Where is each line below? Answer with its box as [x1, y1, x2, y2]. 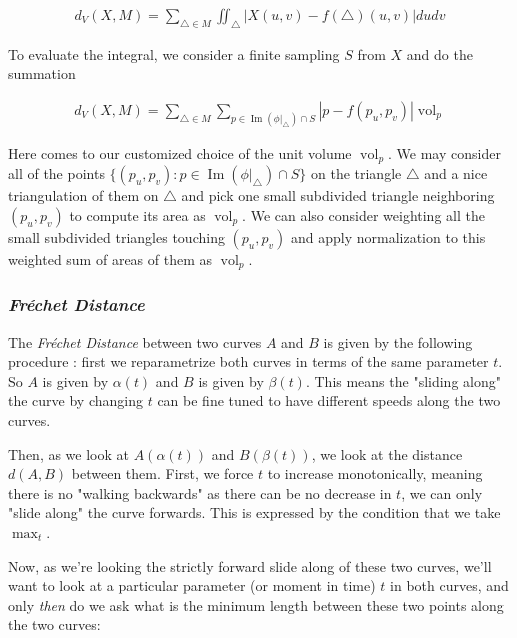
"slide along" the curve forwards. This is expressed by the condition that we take [8, 502, 501, 523]
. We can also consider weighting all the [242, 204, 485, 225]
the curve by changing [8, 390, 143, 411]
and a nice [424, 163, 488, 184]
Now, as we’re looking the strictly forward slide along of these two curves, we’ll [8, 555, 492, 576]
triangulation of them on [8, 185, 159, 206]
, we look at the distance [311, 443, 463, 464]
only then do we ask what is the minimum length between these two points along [8, 594, 504, 615]
